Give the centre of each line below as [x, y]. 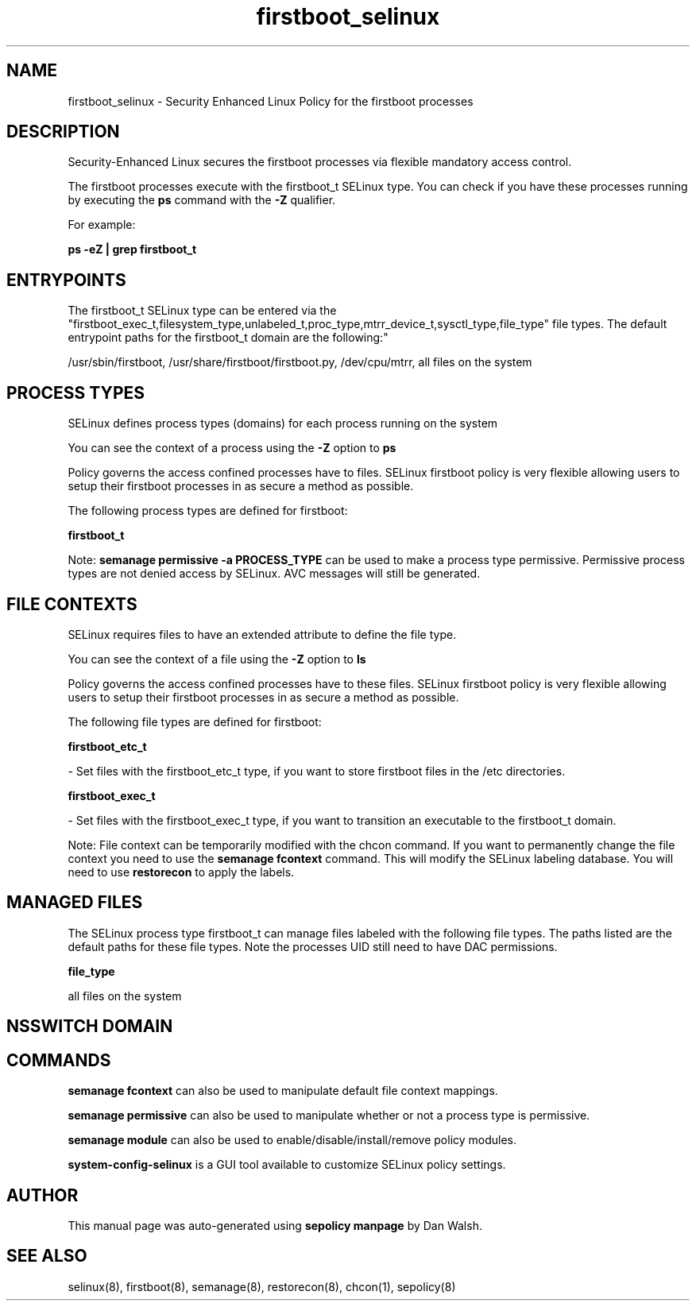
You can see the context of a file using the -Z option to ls [217, 659]
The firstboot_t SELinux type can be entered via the [202, 311]
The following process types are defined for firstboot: [208, 511]
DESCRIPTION [63, 132]
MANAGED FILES [75, 903]
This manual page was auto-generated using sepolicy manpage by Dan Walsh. [275, 1225]
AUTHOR [43, 1195]
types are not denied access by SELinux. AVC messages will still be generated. [274, 574]
